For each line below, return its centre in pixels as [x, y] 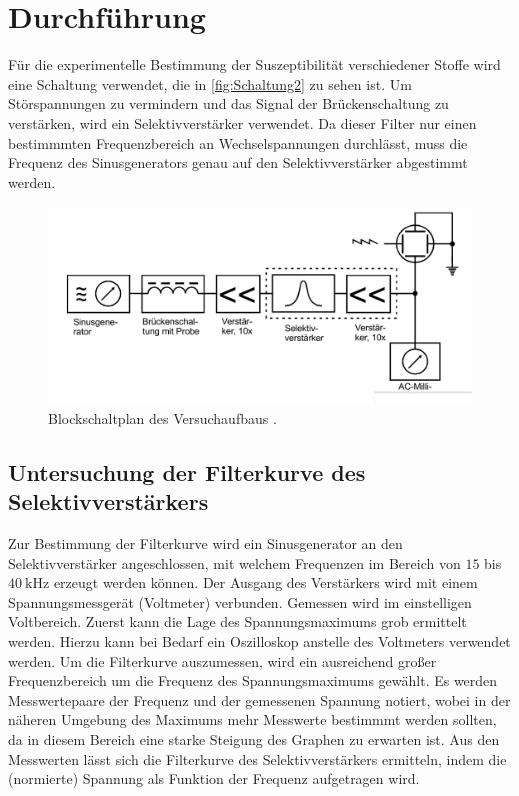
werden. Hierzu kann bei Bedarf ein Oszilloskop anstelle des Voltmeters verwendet [259, 640]
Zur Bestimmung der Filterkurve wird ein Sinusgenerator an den [205, 542]
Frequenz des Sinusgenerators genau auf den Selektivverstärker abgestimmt [238, 162]
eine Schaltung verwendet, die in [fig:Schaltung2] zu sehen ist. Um [210, 83]
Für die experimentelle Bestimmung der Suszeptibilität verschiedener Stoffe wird [254, 64]
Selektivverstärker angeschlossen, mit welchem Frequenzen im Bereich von [234, 562]
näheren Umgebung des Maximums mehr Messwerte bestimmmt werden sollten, [252, 719]
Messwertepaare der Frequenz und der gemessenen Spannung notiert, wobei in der [259, 699]
